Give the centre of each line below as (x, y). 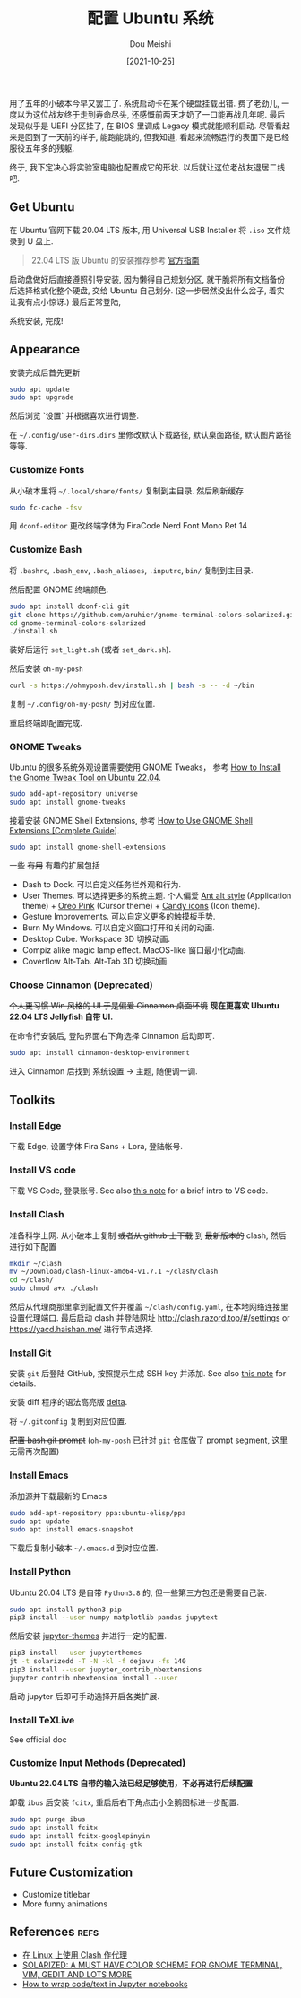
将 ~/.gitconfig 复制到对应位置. (68, 1421)
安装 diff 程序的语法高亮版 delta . (69, 1402)
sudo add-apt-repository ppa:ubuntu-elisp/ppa (98, 1513)
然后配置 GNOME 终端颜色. (59, 589)
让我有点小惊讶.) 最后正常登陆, (65, 301)
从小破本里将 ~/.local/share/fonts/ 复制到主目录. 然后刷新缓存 (127, 491)
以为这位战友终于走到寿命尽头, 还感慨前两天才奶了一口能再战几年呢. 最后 (150, 114)
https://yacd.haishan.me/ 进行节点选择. (82, 1330)
